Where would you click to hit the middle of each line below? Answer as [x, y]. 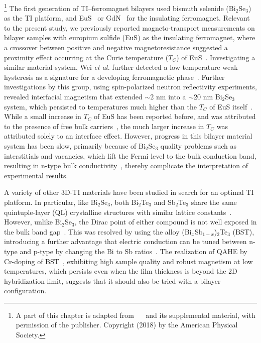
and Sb [165, 202]
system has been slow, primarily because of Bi [75, 145]
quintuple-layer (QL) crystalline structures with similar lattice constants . [118, 212]
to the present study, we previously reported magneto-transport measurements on [129, 27]
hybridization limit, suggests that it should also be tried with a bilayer [112, 280]
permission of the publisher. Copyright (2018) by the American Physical [127, 325]
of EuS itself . [231, 106]
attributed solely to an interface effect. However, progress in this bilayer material [128, 136]
